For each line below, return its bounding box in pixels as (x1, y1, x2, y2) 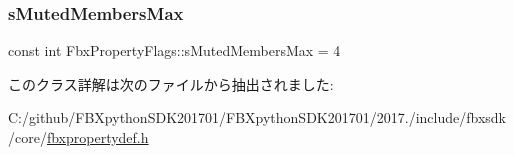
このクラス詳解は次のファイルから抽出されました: (8, 73, 334, 94)
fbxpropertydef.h (46, 127, 149, 147)
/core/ (8, 127, 47, 147)
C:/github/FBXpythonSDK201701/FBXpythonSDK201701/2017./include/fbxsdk (8, 107, 506, 128)
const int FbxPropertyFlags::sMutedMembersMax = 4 (8, 40, 341, 61)
